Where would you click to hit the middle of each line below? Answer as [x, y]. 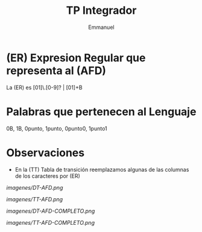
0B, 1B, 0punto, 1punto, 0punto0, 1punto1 [57, 128]
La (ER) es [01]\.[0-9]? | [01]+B [44, 87]
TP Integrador [101, 11]
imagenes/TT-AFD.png [35, 199]
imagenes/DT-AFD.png [35, 187]
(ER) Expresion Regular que [76, 58]
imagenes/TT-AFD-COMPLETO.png [51, 222]
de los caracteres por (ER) [47, 176]
